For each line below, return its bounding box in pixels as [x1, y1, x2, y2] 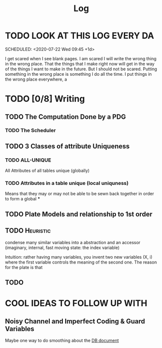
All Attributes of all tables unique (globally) [5, 168, 90, 174]
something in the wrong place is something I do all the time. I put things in [5, 71, 152, 77]
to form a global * [5, 196, 40, 202]
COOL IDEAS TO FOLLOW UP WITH [5, 298, 147, 309]
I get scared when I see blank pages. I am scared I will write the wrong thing [5, 55, 157, 61]
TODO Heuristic [5, 227, 51, 235]
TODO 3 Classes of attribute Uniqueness [5, 142, 130, 150]
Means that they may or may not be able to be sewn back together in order [5, 191, 154, 197]
